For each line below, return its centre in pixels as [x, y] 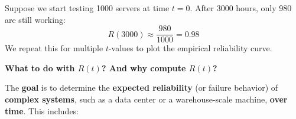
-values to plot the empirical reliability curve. [190, 48]
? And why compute [144, 67]
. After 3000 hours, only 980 [241, 8]
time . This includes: [42, 110]
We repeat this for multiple [54, 48]
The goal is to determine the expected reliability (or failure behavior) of [142, 87]
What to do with [40, 67]
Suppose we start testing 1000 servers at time [87, 8]
